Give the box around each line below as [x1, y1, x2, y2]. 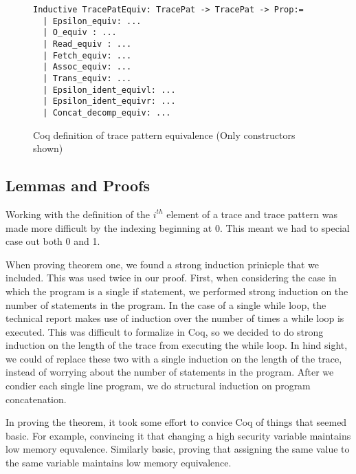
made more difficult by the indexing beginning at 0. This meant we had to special [5, 220, 350, 235]
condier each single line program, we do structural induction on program [5, 378, 311, 393]
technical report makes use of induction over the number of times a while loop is [5, 311, 344, 325]
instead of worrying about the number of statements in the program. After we [5, 365, 334, 379]
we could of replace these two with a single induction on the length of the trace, [5, 351, 342, 365]
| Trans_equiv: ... [43, 73, 132, 83]
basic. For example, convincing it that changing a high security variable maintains [5, 428, 351, 442]
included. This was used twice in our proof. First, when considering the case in [5, 270, 337, 285]
